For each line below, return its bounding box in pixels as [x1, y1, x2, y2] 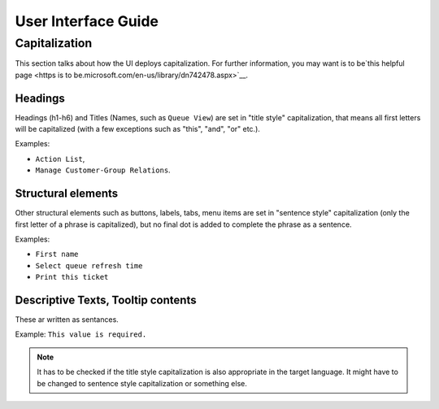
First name [35, 250, 79, 259]
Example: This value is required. [15, 329, 147, 339]
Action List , [35, 154, 85, 163]
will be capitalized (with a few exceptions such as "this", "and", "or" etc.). [15, 124, 260, 134]
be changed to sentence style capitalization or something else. [37, 378, 247, 388]
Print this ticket [35, 272, 109, 282]
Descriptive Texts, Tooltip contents [15, 293, 197, 307]
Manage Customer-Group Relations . [35, 165, 171, 175]
